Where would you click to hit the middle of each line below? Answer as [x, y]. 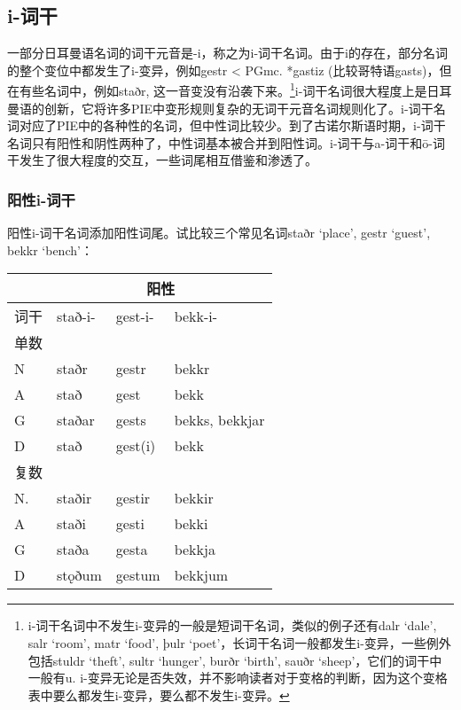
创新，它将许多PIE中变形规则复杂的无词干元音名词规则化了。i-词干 [238, 108]
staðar [76, 420]
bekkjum [201, 575]
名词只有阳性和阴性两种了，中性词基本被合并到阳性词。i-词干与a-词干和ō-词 [226, 142]
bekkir [194, 498]
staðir [74, 498]
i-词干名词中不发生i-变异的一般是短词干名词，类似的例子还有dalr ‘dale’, [232, 625]
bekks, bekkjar [219, 420]
